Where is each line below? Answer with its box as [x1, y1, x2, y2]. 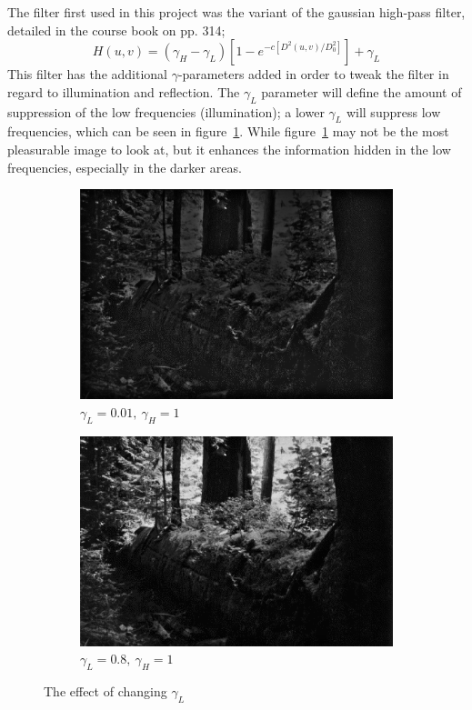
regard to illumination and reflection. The [7, 82, 240, 101]
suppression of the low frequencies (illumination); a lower [7, 102, 325, 121]
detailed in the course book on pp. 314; [7, 20, 226, 39]
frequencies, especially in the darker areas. [7, 157, 242, 176]
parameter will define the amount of [261, 82, 462, 101]
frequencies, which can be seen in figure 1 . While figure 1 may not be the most [7, 122, 449, 141]
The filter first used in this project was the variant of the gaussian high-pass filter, [7, 3, 466, 21]
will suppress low [346, 102, 441, 121]
